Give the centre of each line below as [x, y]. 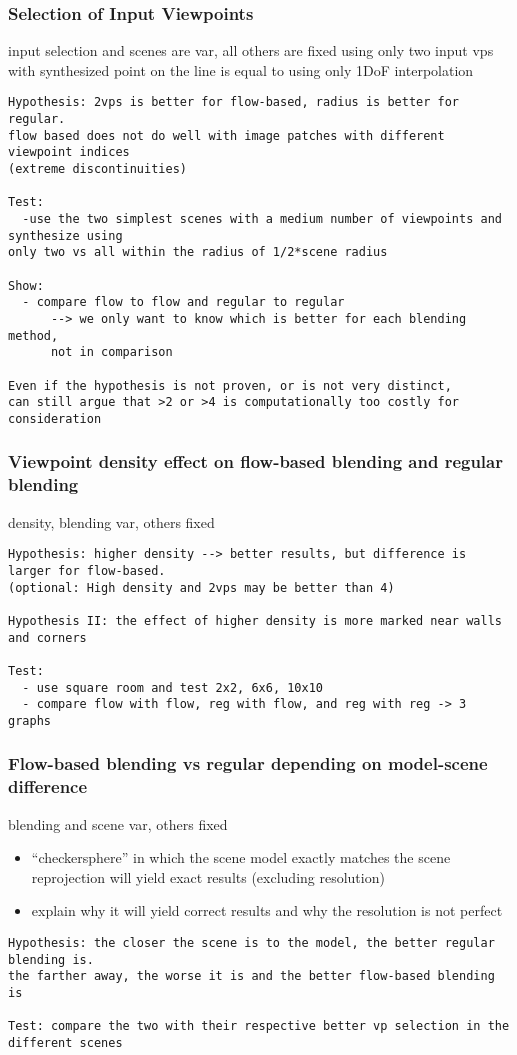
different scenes [65, 1042]
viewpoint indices [69, 152]
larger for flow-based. [87, 570]
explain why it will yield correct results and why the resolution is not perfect [267, 910]
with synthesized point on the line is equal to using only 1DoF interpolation [241, 69]
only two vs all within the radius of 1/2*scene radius [198, 252]
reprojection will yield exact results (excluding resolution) [208, 876]
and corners [47, 637]
